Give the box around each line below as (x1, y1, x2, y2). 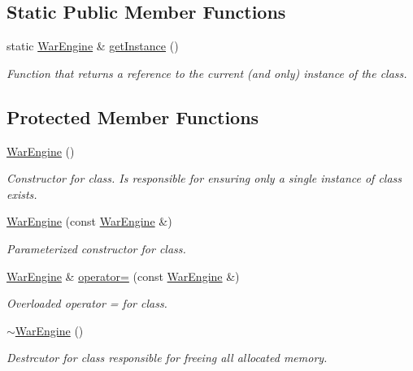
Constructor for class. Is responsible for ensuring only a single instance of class (7, 170, 402, 187)
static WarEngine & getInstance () (7, 37, 179, 54)
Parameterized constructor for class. (7, 239, 186, 257)
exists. (7, 185, 37, 202)
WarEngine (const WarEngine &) (7, 213, 172, 230)
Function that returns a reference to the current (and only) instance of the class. (7, 64, 407, 81)
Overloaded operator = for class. (7, 295, 167, 312)
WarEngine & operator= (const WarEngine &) (7, 267, 240, 284)
